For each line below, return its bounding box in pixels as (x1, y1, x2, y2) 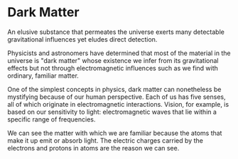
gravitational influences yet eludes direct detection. (7, 35, 158, 43)
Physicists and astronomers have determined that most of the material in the (7, 49, 231, 57)
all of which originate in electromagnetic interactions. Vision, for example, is (7, 100, 229, 108)
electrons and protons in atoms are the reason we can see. (7, 143, 180, 152)
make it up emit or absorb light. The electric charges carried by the (7, 136, 204, 145)
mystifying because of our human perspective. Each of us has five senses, (7, 93, 226, 101)
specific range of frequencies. (7, 114, 96, 124)
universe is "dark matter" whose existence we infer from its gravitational (7, 56, 219, 64)
